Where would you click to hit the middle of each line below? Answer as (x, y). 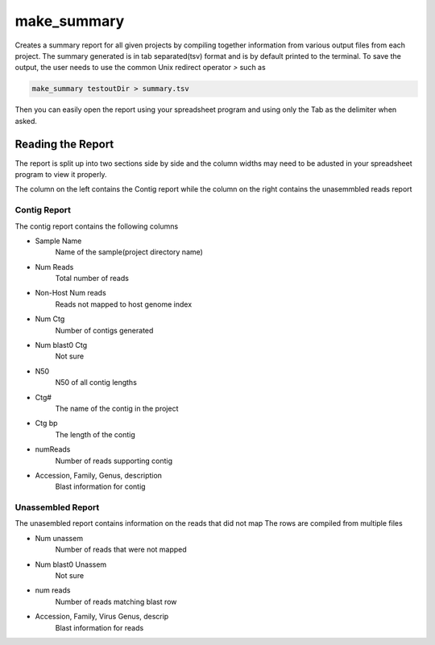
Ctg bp (46, 424)
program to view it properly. (61, 174)
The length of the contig (95, 434)
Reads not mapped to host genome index (124, 304)
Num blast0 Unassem (71, 564)
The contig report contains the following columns (97, 226)
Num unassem (59, 538)
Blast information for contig (100, 486)
